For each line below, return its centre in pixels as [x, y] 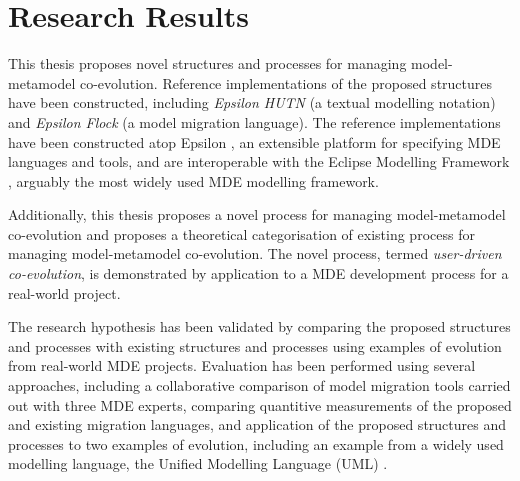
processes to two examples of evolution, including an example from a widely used [256, 443]
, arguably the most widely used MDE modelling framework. [193, 180]
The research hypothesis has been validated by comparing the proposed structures [259, 326]
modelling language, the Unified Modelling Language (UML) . [198, 463]
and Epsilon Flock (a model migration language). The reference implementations [254, 121]
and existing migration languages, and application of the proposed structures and [257, 424]
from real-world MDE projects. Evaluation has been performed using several [242, 365]
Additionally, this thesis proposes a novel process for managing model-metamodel [257, 214]
